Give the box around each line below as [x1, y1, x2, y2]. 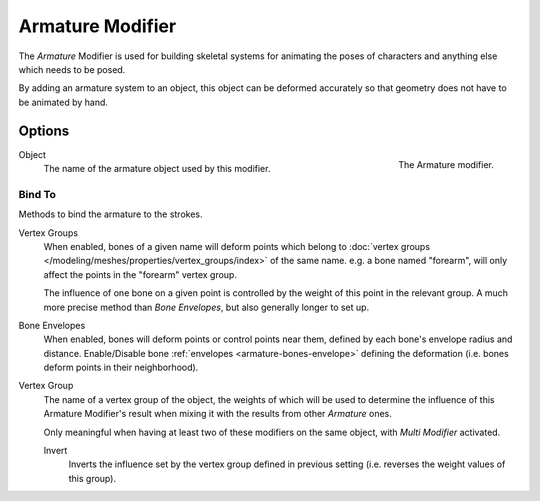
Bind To [18, 187, 57, 201]
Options [18, 122, 70, 139]
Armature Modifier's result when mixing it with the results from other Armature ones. [43, 408, 392, 420]
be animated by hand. [18, 96, 109, 108]
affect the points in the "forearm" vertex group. [43, 268, 237, 280]
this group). [68, 472, 117, 484]
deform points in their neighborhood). [43, 361, 199, 374]
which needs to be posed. [18, 63, 126, 75]
